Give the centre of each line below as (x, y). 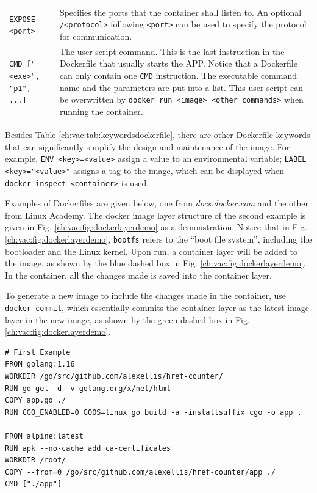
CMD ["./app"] (34, 484)
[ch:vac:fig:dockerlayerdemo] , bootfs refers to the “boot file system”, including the (158, 239)
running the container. (101, 111)
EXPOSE (22, 19)
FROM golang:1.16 (40, 364)
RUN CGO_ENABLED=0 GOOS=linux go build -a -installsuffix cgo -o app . (153, 412)
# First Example (38, 352)
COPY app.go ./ (36, 400)
